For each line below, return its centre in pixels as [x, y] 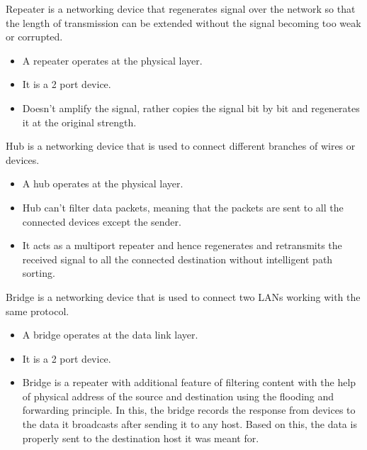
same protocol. [38, 311]
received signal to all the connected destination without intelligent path [177, 259]
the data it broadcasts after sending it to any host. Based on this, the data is [190, 424]
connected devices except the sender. [102, 221]
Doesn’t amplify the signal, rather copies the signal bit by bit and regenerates [191, 108]
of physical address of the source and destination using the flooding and [178, 396]
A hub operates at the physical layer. [103, 183]
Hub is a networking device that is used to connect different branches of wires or [181, 146]
